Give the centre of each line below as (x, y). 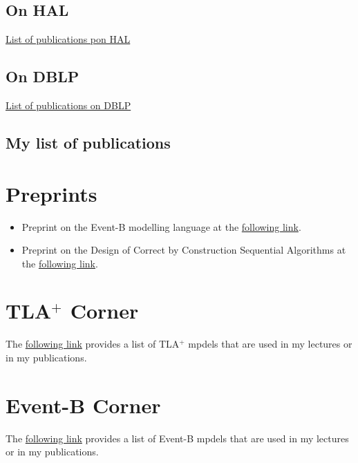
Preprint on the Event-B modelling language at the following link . (161, 226)
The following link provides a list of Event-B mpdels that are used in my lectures (177, 438)
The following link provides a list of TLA (93, 344)
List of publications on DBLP (68, 105)
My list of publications (88, 142)
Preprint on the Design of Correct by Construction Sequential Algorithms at (184, 250)
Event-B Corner (83, 405)
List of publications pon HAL (68, 39)
